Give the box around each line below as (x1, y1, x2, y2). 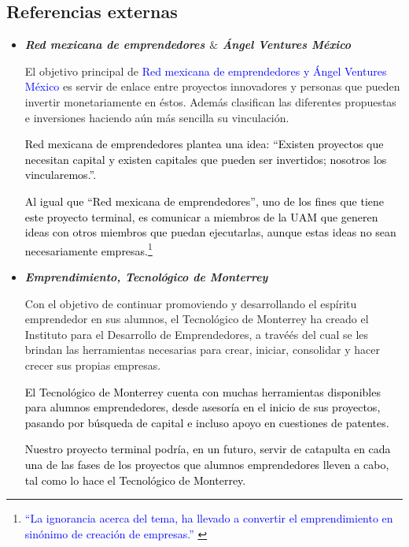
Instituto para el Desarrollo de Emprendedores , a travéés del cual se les (24, 326, 369, 342)
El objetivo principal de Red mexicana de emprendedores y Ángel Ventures (24, 62, 387, 79)
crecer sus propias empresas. (24, 356, 161, 373)
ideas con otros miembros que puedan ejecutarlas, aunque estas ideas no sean (24, 224, 396, 240)
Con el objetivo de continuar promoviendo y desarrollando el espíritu (24, 295, 357, 311)
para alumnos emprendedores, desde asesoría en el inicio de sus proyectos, (24, 399, 381, 415)
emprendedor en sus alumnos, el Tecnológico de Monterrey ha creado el (24, 311, 369, 327)
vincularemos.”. (24, 166, 97, 183)
